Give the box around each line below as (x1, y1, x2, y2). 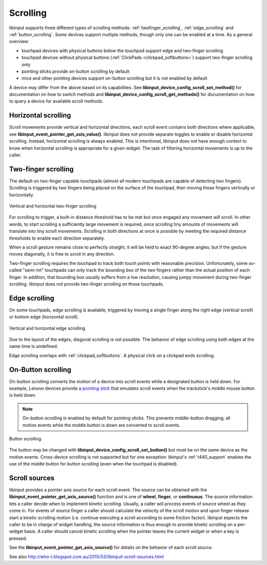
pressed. (9, 535, 27, 541)
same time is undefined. (9, 343, 58, 349)
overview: (9, 39, 30, 45)
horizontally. (9, 192, 35, 198)
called (9, 267, 22, 273)
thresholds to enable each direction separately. (9, 235, 105, 241)
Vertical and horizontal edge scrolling (9, 325, 86, 331)
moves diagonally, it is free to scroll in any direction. (9, 251, 115, 257)
